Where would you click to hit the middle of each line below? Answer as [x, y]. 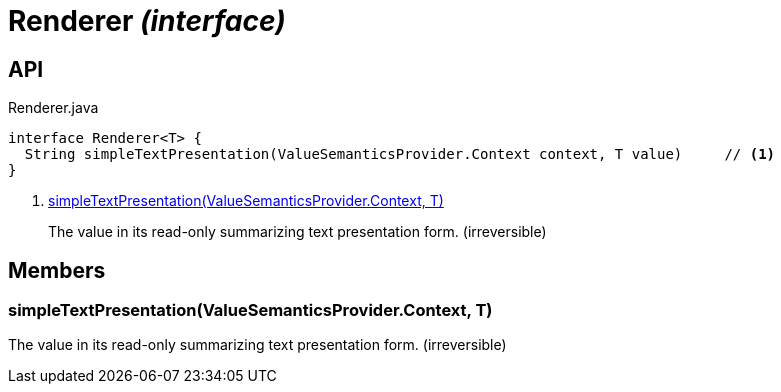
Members [57, 270]
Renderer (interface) [147, 21]
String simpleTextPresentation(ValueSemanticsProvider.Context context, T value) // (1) [400, 154]
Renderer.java [53, 108]
